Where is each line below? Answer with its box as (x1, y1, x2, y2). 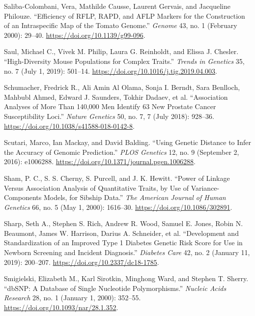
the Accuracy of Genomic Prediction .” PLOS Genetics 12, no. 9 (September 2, (4, 146, 239, 157)
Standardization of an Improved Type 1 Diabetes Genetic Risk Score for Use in (4, 237, 243, 248)
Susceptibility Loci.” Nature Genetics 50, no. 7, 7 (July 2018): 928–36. (4, 111, 214, 121)
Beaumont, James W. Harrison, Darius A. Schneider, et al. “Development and (4, 228, 239, 238)
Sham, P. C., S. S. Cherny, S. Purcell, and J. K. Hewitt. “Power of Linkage (4, 172, 230, 183)
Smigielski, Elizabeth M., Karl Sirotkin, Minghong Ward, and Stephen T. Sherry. (4, 273, 249, 284)
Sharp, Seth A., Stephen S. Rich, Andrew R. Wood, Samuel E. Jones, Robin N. (4, 218, 243, 229)
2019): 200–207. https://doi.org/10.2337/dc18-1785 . (4, 257, 159, 267)
